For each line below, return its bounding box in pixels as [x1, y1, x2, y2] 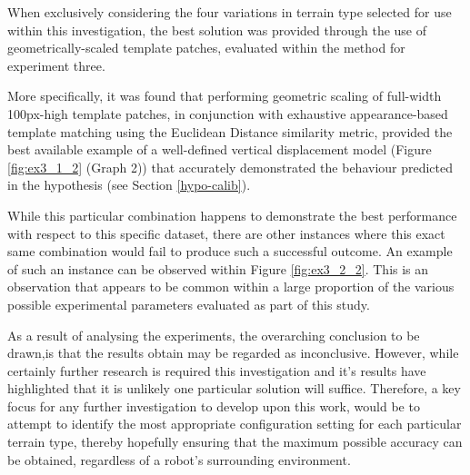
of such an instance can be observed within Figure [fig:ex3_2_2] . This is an [7, 259, 429, 278]
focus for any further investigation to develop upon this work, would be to [7, 396, 420, 415]
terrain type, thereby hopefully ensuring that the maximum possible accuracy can [7, 432, 463, 451]
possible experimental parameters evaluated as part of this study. [7, 294, 370, 313]
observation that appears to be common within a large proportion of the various [7, 277, 455, 296]
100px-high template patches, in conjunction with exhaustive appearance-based [7, 104, 448, 123]
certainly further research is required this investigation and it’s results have [7, 361, 426, 380]
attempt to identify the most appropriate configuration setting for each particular [7, 414, 462, 433]
